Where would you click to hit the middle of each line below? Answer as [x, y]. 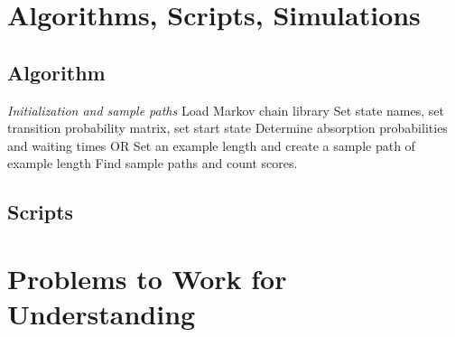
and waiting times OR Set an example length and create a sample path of [211, 145]
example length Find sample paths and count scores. [153, 163]
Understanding [102, 314]
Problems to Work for [147, 278]
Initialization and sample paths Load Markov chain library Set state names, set [226, 110]
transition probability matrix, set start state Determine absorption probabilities [227, 128]
